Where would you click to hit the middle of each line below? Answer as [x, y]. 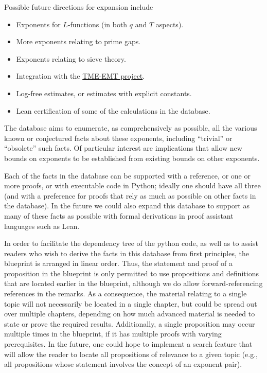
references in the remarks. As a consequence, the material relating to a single [126, 294]
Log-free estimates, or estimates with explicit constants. [104, 93]
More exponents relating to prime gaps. [78, 41]
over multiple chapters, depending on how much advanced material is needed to [130, 314]
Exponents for [38, 24]
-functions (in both [97, 24]
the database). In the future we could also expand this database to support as [127, 206]
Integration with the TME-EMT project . [81, 76]
